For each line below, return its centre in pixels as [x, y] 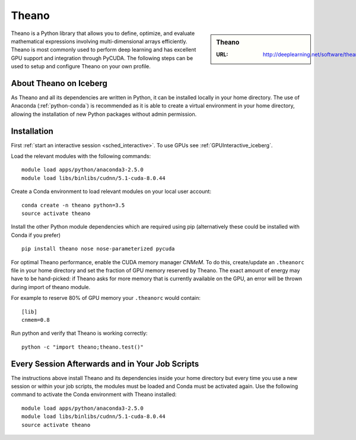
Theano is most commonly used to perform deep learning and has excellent [104, 50]
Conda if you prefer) [36, 235]
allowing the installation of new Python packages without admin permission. [104, 114]
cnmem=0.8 [36, 320]
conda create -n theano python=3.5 [73, 205]
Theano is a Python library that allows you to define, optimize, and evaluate [103, 33]
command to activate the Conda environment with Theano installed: [94, 394]
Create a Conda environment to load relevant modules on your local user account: [111, 191]
